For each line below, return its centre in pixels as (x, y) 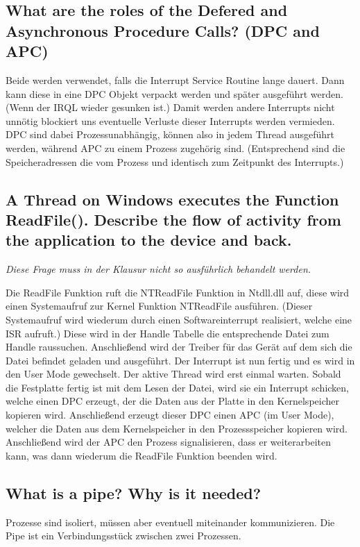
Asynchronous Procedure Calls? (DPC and (163, 30)
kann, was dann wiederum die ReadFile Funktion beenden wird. (142, 455)
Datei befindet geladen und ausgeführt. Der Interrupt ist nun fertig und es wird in (180, 360)
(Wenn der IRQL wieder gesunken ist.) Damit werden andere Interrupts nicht (170, 107)
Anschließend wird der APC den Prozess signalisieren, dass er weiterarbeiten (169, 442)
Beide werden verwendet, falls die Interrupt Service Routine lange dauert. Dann (175, 79)
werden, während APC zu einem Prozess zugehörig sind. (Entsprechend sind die (175, 148)
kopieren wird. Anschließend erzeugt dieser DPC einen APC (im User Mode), (170, 415)
